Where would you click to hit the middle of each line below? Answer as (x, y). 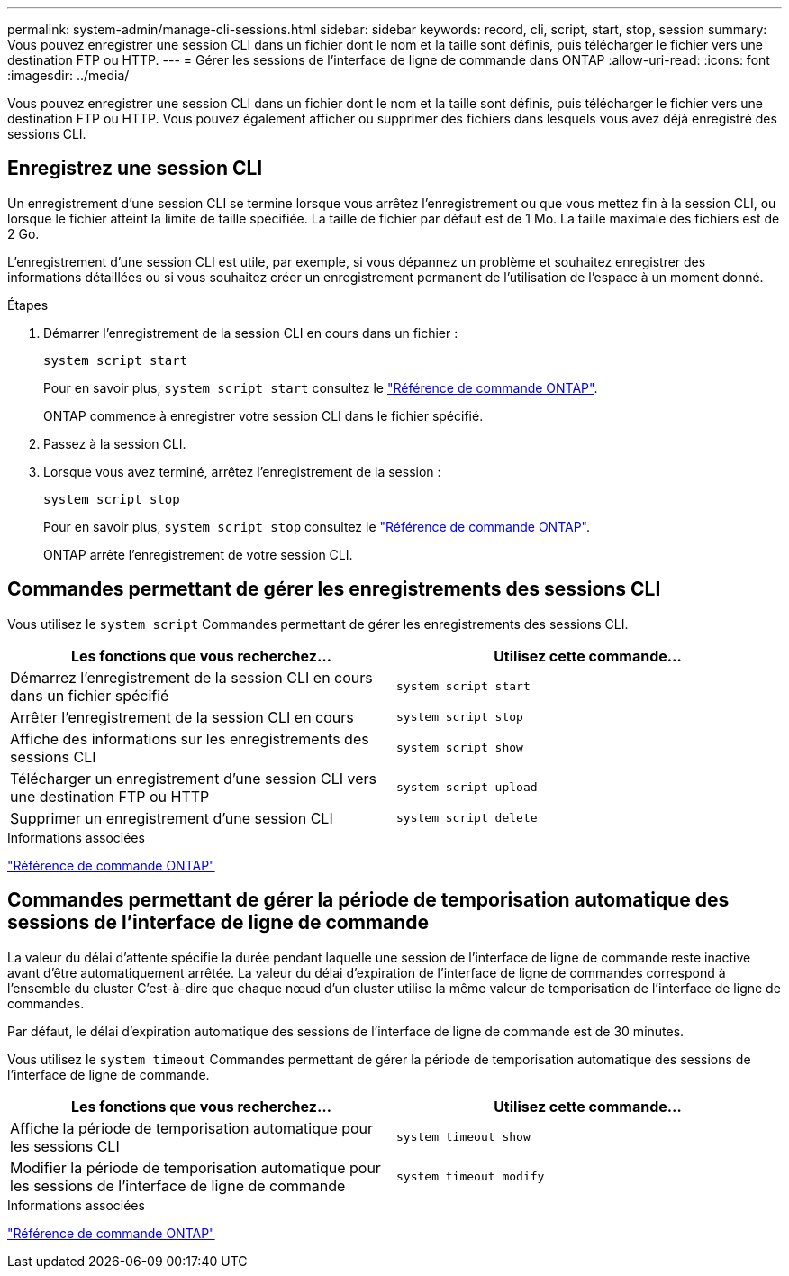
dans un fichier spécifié (90, 695)
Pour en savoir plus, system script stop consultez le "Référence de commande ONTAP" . (317, 526)
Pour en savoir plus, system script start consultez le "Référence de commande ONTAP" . (321, 387)
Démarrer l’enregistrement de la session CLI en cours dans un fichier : (251, 333)
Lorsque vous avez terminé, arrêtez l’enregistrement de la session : (242, 471)
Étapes (28, 305)
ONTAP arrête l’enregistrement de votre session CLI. (198, 554)
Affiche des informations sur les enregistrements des (190, 738)
